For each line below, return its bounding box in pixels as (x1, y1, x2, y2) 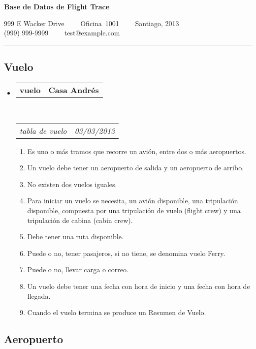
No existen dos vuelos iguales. (27, 179, 117, 189)
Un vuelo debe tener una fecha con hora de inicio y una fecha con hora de (27, 281, 250, 291)
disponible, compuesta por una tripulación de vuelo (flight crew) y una (27, 205, 241, 215)
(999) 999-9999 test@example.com (4, 28, 120, 38)
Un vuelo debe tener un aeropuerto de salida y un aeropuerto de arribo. (27, 162, 244, 173)
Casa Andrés (48, 84, 99, 95)
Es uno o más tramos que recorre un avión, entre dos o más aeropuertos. (27, 146, 246, 156)
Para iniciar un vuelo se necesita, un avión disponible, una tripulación (27, 195, 238, 206)
